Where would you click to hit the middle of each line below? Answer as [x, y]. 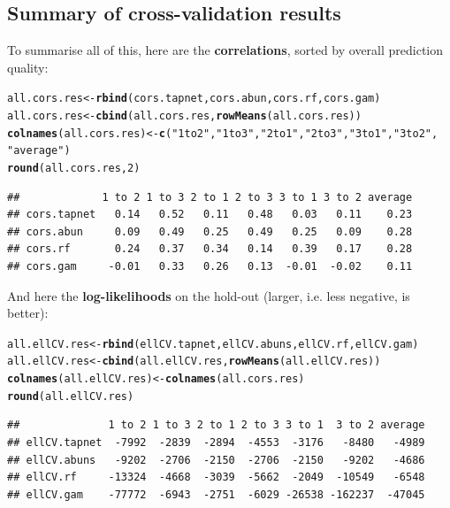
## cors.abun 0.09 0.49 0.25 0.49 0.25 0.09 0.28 [210, 231]
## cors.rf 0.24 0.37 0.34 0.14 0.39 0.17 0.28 [210, 249]
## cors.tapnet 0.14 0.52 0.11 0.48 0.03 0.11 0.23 [210, 215]
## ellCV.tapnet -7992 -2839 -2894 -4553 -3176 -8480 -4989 [216, 443]
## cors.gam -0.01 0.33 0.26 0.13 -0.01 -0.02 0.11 [210, 267]
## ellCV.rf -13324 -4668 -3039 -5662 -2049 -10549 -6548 [216, 477]
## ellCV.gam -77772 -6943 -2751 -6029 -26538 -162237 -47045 [216, 494]
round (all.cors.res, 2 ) [74, 169]
